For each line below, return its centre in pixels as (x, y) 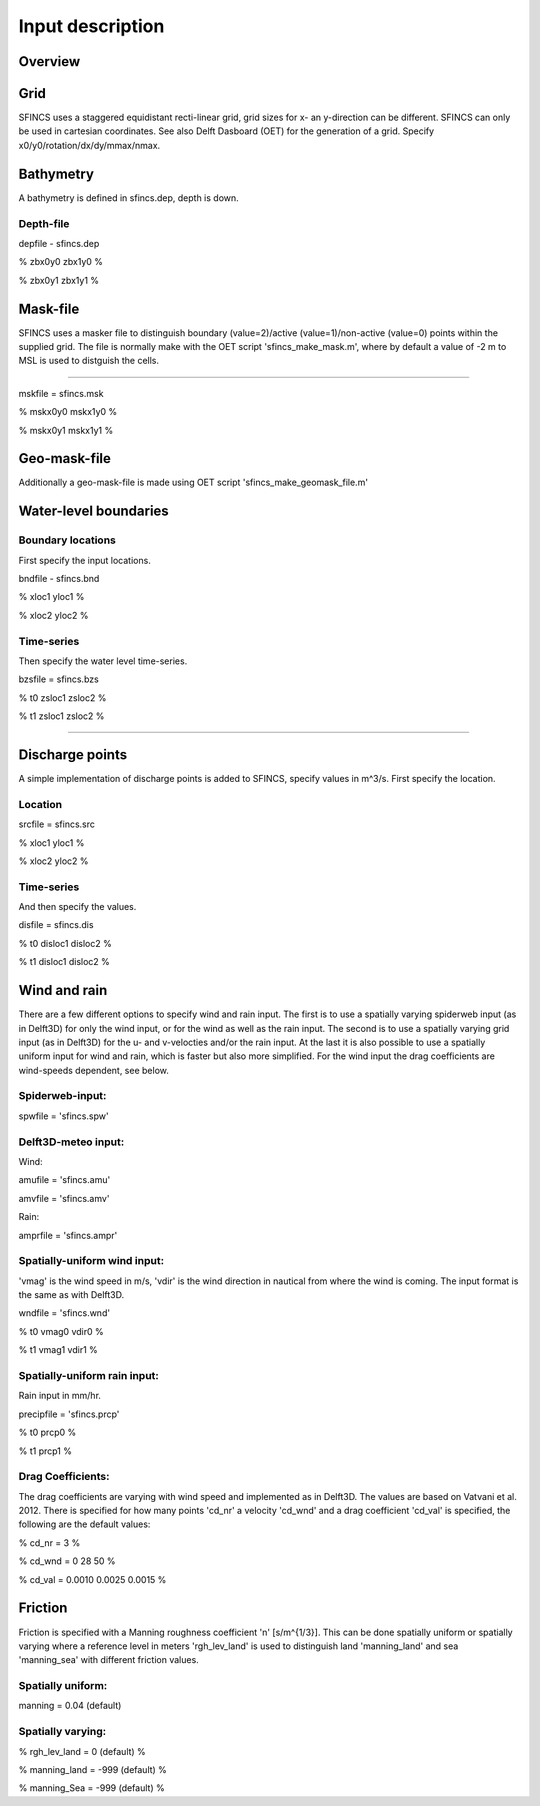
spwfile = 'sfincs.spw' (63, 1116)
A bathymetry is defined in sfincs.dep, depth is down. (128, 197)
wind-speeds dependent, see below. (93, 1070)
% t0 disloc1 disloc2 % (65, 943)
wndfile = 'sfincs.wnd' (64, 1313)
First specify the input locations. (85, 560)
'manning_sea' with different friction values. (108, 1660)
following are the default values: (84, 1524)
